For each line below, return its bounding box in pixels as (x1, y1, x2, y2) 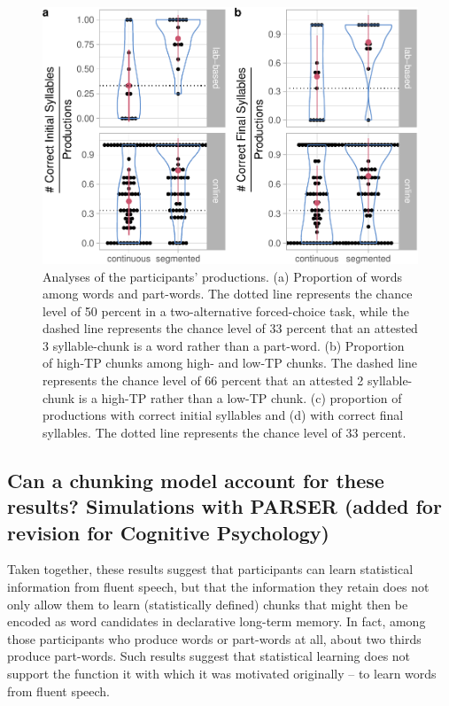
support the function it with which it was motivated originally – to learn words (7, 663, 437, 682)
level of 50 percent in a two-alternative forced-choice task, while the (43, 301, 409, 320)
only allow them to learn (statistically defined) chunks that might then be (7, 594, 408, 613)
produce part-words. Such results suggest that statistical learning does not (7, 647, 411, 665)
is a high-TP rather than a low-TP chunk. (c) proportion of (78, 388, 402, 407)
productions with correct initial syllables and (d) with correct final (43, 406, 404, 424)
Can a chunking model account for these (7, 466, 384, 493)
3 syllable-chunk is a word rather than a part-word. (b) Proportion (43, 336, 405, 354)
